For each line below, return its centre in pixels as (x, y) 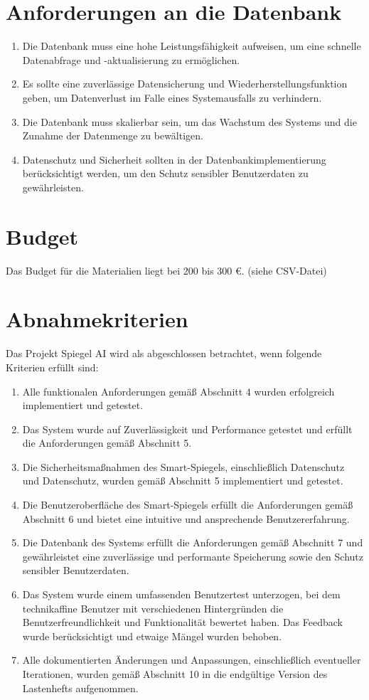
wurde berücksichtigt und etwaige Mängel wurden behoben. (152, 636)
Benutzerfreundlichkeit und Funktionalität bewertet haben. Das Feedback (182, 622)
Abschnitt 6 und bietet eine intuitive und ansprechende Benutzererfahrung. (186, 518)
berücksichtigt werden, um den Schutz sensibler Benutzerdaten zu (165, 173)
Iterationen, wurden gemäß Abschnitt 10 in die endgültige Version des (175, 674)
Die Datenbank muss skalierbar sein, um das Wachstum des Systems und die (189, 121)
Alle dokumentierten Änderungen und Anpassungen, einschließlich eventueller (192, 660)
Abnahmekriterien (97, 319)
